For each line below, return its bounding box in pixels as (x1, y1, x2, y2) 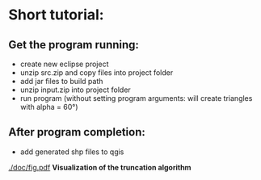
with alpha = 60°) (19, 103, 78, 111)
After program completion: (8, 125, 145, 139)
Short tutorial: (8, 6, 104, 24)
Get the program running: (8, 38, 140, 52)
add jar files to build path (19, 77, 103, 86)
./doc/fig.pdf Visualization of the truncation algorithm (8, 162, 192, 172)
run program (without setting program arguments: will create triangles (19, 94, 253, 103)
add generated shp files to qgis (19, 147, 124, 157)
